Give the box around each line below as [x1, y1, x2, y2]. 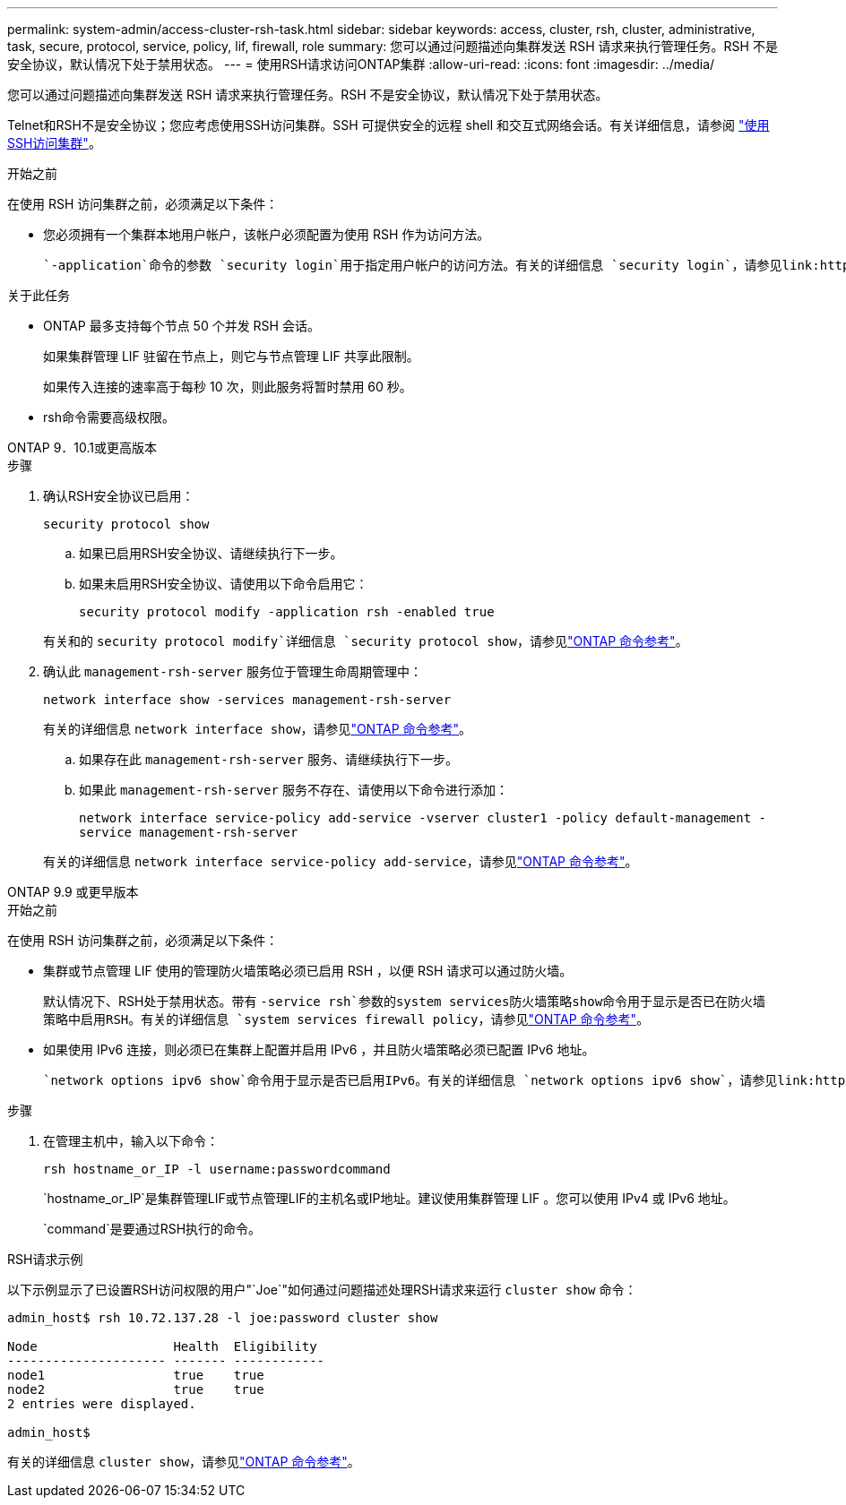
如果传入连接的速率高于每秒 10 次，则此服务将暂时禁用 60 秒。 [43, 379, 412, 394]
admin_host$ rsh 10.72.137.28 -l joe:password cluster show [7, 1311, 438, 1325]
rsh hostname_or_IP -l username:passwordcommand [43, 1162, 391, 1176]
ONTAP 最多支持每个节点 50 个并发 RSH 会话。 [43, 318, 320, 333]
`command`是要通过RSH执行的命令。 [43, 1221, 262, 1236]
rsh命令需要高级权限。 [43, 409, 175, 425]
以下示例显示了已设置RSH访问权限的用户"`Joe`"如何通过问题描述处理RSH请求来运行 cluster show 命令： [7, 1282, 637, 1297]
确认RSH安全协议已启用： [43, 488, 194, 503]
